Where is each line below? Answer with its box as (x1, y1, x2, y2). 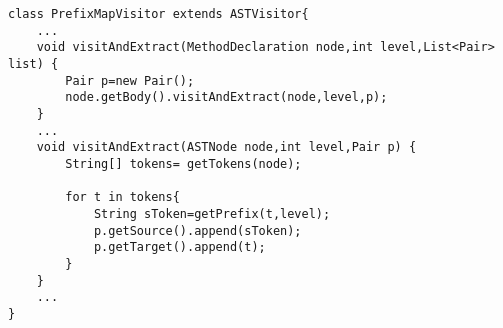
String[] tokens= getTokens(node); (65, 156, 302, 171)
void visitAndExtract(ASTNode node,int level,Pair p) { (36, 140, 417, 155)
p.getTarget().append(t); (93, 240, 266, 255)
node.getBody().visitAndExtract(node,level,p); (65, 90, 388, 105)
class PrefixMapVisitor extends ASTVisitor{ (8, 7, 309, 21)
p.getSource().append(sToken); (93, 223, 302, 238)
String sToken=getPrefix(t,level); (93, 206, 331, 221)
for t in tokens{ (65, 190, 180, 205)
